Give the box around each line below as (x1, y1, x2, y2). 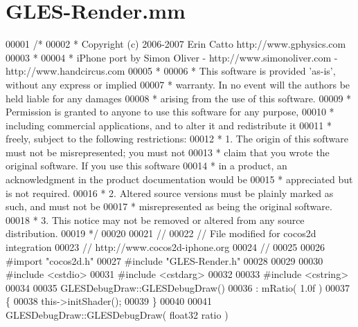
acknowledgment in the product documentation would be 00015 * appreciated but (6, 172, 353, 187)
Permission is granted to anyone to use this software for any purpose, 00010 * (6, 104, 334, 119)
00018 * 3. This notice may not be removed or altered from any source (6, 212, 305, 227)
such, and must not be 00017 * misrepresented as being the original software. (6, 199, 332, 214)
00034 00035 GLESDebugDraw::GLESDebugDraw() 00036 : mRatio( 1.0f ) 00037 (6, 280, 350, 295)
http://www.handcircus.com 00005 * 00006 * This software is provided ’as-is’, (6, 64, 336, 78)
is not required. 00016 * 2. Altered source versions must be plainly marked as (6, 185, 334, 200)
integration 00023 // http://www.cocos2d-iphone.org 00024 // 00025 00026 (6, 240, 325, 254)
